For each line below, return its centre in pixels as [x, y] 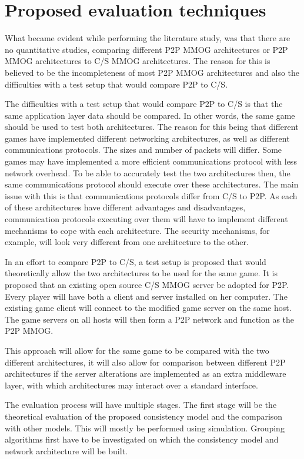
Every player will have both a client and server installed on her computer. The [146, 296]
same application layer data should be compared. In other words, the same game [150, 115]
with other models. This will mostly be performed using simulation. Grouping [145, 428]
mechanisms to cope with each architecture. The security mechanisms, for [137, 230]
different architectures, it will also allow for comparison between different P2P [145, 362]
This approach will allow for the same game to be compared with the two [137, 350]
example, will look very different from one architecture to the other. [127, 242]
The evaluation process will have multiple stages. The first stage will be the [141, 405]
